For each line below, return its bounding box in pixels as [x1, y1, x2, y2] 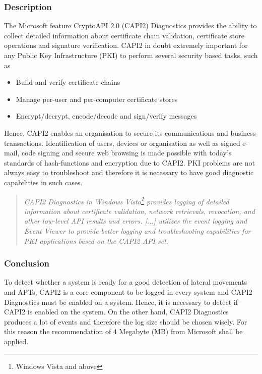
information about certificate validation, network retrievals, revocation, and [24, 205, 255, 216]
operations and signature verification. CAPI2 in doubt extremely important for [4, 40, 248, 50]
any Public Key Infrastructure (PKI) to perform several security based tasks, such [4, 50, 258, 60]
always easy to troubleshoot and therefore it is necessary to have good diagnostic [4, 167, 254, 178]
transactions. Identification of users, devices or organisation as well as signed [4, 137, 240, 148]
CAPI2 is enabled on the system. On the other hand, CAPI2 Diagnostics [4, 306, 229, 317]
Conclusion [4, 257, 49, 270]
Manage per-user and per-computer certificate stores [16, 93, 178, 104]
